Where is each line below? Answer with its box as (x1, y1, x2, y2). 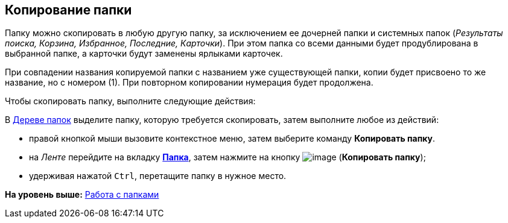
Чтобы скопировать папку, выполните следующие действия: (5, 96, 256, 107)
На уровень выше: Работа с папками (5, 189, 159, 200)
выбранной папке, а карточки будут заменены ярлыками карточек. (5, 48, 283, 59)
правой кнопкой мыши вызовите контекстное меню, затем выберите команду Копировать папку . (29, 133, 436, 144)
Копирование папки (5, 2, 132, 17)
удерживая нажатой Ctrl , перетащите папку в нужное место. (29, 171, 287, 181)
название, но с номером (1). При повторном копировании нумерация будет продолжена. (5, 77, 373, 88)
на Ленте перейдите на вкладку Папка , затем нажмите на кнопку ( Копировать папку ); (29, 152, 426, 163)
